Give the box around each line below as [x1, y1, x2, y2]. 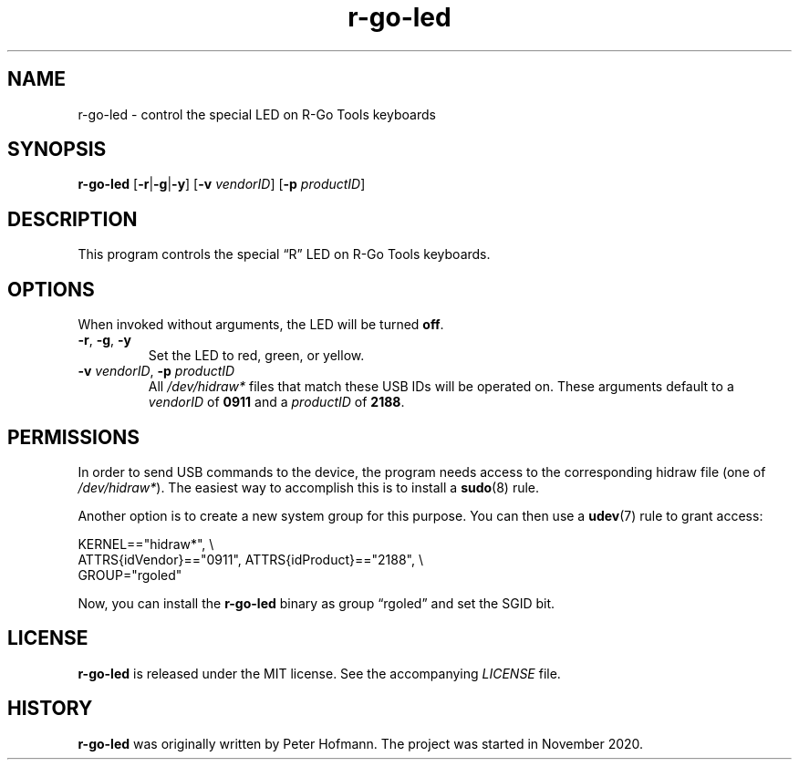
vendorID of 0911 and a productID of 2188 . [148, 394, 405, 410]
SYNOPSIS [7, 138, 107, 161]
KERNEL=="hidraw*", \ [78, 535, 214, 552]
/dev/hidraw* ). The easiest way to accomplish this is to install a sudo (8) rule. [78, 479, 540, 495]
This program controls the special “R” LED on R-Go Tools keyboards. [78, 246, 491, 263]
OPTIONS [7, 277, 95, 301]
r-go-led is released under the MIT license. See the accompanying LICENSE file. [78, 665, 561, 681]
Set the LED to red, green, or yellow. [148, 347, 365, 364]
